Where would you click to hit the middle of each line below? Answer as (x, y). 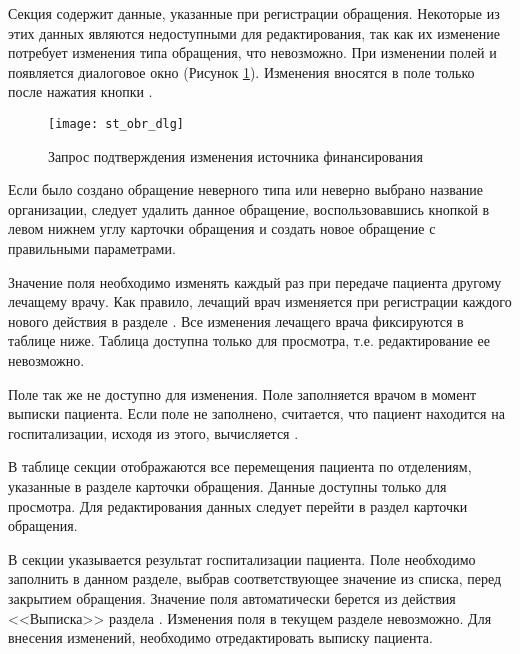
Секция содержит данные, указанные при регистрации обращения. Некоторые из (254, 13)
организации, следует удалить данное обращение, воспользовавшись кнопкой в (249, 208)
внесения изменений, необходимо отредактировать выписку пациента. (220, 637)
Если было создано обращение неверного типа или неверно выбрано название (246, 189)
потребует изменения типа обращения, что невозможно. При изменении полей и (252, 52)
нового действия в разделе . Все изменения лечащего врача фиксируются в (236, 320)
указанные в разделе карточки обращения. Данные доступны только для (227, 485)
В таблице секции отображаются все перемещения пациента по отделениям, (240, 466)
